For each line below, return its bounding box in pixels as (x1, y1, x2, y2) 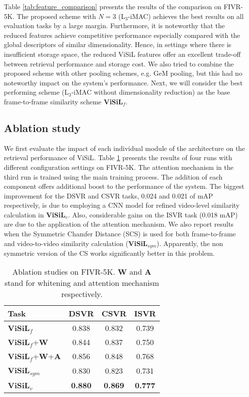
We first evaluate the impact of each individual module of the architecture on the (4, 143, 245, 153)
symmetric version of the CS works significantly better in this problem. (4, 248, 215, 258)
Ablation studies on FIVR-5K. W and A (12, 265, 152, 277)
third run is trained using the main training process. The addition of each (4, 171, 223, 182)
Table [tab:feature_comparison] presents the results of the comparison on (4, 1, 222, 11)
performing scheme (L (4, 87, 69, 97)
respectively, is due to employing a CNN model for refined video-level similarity (4, 200, 240, 210)
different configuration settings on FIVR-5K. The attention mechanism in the (4, 162, 233, 172)
